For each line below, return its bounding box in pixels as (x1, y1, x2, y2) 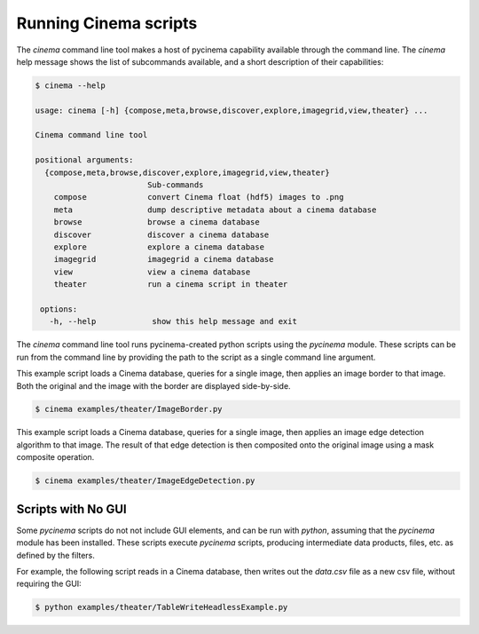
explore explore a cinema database (53, 242, 265, 252)
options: (40, 304, 78, 314)
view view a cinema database (53, 266, 251, 277)
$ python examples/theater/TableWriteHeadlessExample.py (35, 602, 288, 613)
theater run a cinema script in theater (53, 280, 288, 289)
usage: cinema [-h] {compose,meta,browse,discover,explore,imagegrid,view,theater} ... (35, 105, 428, 115)
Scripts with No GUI (16, 502, 128, 517)
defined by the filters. (16, 550, 95, 560)
